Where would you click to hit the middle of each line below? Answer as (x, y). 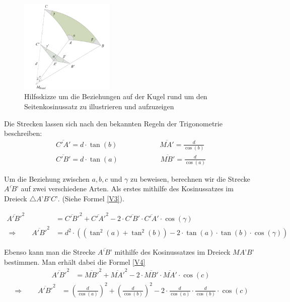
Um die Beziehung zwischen (47, 178)
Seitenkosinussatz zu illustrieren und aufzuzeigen (99, 106)
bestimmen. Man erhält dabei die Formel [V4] (75, 261)
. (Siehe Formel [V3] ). (91, 199)
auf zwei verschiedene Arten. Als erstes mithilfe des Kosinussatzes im (127, 188)
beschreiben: (23, 133)
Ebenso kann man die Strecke (50, 252)
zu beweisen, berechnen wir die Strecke (190, 178)
